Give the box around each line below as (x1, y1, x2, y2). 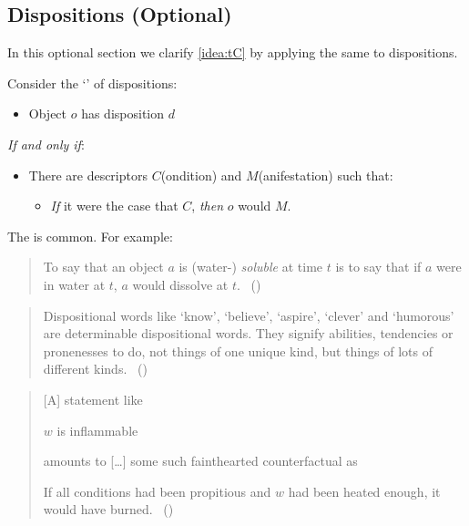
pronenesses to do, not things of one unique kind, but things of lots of (43, 341, 433, 360)
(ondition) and (160, 165, 242, 184)
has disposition (81, 104, 165, 123)
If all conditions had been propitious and (43, 481, 271, 500)
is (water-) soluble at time (178, 257, 323, 276)
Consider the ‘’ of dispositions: (7, 73, 178, 92)
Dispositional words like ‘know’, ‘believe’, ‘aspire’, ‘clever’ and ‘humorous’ (43, 305, 454, 325)
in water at (43, 274, 106, 294)
